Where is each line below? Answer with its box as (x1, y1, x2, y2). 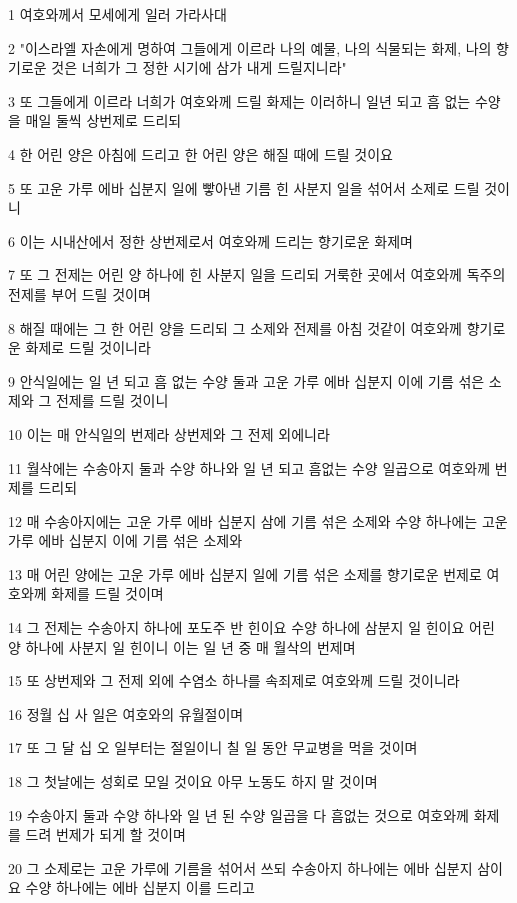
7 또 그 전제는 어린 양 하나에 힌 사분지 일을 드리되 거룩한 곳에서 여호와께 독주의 (8, 264, 506, 285)
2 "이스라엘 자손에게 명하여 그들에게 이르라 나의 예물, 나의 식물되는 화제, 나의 (8, 37, 492, 58)
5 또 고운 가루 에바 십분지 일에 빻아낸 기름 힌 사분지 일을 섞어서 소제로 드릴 (8, 177, 480, 198)
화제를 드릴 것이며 (51, 583, 164, 604)
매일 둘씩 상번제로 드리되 (25, 110, 182, 131)
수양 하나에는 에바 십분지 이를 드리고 (25, 877, 255, 898)
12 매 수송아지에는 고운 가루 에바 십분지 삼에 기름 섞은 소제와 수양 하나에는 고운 (8, 510, 508, 531)
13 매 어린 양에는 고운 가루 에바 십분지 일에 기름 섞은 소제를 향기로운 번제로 (8, 563, 482, 584)
